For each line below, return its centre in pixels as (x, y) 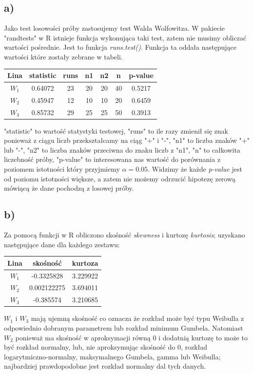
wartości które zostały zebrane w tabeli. (63, 56)
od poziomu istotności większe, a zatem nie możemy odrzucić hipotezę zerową (120, 178)
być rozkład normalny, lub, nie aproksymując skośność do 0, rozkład (106, 347)
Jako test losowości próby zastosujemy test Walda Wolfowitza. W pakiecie (114, 28)
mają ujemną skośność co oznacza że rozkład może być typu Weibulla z (137, 318)
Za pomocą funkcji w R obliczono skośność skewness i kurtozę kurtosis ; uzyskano (125, 235)
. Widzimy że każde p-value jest (195, 169)
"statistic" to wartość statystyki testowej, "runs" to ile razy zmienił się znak (116, 130)
